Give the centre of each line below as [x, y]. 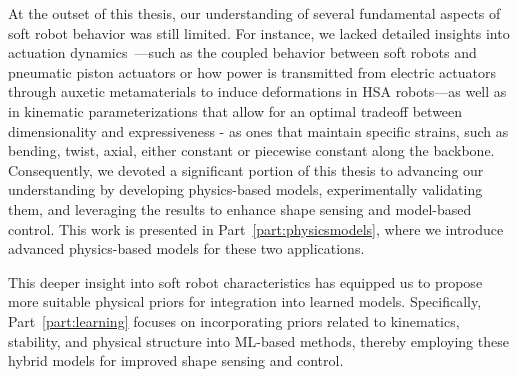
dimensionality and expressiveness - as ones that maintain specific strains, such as [258, 130]
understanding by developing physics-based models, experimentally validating [245, 189]
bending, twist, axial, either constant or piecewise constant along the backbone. [251, 150]
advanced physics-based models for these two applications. [186, 248]
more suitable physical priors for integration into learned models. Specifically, [245, 301]
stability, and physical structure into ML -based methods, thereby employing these [258, 340]
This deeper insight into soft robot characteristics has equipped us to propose [245, 281]
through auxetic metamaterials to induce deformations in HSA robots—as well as [257, 91]
